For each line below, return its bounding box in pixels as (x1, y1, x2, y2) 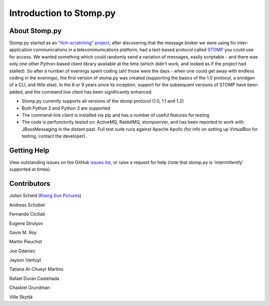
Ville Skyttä (9, 293, 32, 300)
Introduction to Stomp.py (9, 8, 116, 19)
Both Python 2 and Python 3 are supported (21, 105, 110, 111)
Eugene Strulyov (9, 220, 43, 226)
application (9, 47, 32, 53)
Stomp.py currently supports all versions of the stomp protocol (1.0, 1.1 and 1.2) (21, 98, 184, 104)
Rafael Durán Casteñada (9, 275, 59, 281)
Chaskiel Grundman (9, 284, 50, 290)
